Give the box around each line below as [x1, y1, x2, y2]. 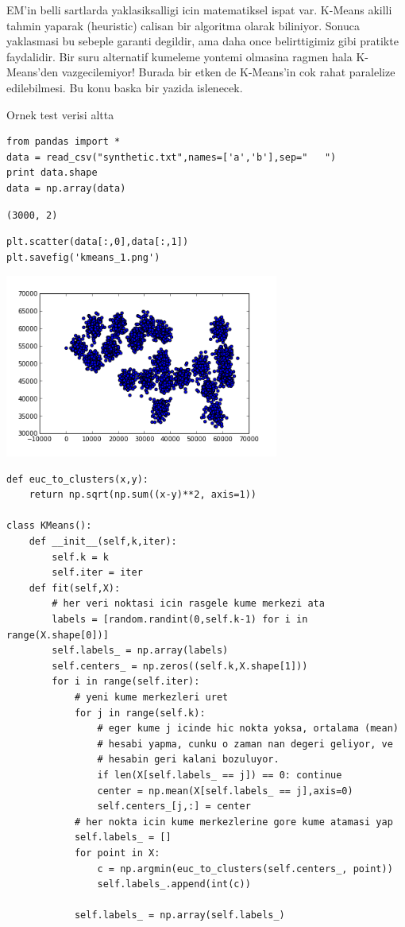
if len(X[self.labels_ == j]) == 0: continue [97, 769, 342, 781]
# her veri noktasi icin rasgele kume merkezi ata [52, 598, 325, 610]
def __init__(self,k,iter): [29, 536, 177, 548]
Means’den [6, 64, 59, 80]
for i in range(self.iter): [52, 676, 200, 688]
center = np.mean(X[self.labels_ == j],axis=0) [97, 785, 353, 797]
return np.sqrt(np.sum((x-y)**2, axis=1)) [29, 489, 256, 501]
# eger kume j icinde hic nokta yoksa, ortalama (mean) [97, 723, 399, 735]
